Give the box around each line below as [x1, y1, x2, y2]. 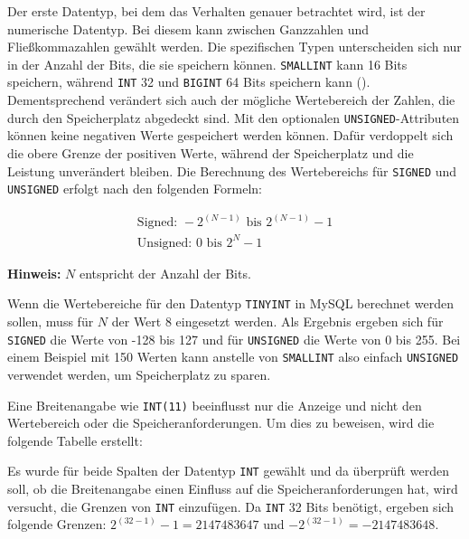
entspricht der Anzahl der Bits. [80, 263, 251, 282]
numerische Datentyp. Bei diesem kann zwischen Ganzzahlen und [7, 19, 370, 38]
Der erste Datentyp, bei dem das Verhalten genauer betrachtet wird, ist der [7, 2, 426, 20]
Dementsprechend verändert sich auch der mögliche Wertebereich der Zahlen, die [7, 90, 455, 109]
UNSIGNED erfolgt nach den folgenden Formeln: [7, 179, 262, 198]
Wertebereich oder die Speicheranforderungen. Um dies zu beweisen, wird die [7, 413, 435, 432]
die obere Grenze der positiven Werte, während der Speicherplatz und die [7, 143, 414, 162]
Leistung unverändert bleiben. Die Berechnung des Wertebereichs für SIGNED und [7, 161, 457, 180]
